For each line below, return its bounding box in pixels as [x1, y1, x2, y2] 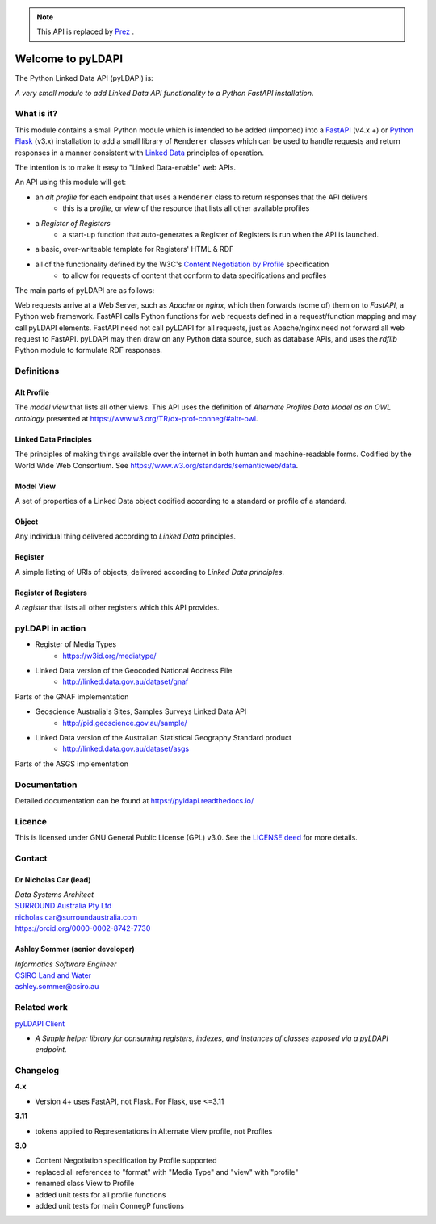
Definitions [15, 366, 60, 377]
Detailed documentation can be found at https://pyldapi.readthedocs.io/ [15, 795, 254, 805]
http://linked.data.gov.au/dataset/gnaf [62, 677, 189, 686]
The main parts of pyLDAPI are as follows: [15, 285, 155, 295]
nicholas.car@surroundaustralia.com [15, 912, 138, 922]
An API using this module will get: [15, 178, 127, 187]
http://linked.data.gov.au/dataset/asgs [62, 744, 190, 754]
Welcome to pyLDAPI [15, 52, 124, 66]
